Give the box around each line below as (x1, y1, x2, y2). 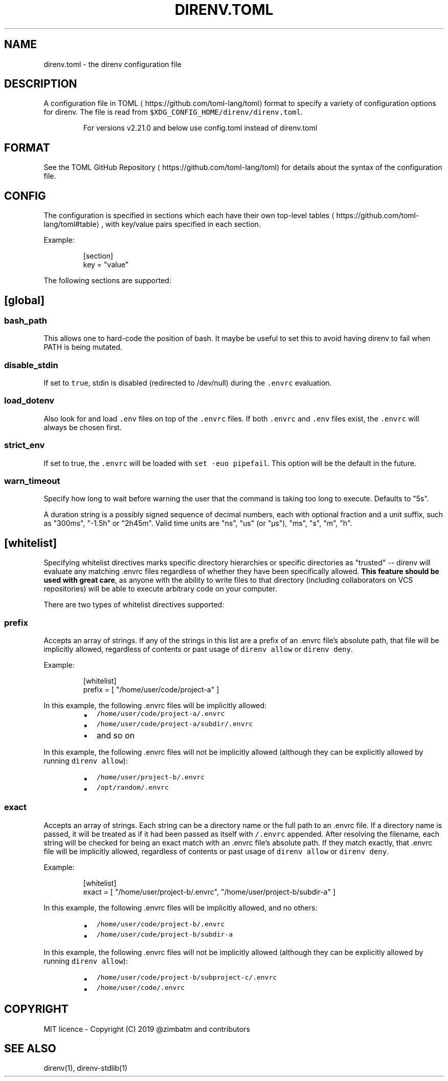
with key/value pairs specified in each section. (105, 220, 261, 229)
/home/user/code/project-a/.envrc (96, 709, 225, 717)
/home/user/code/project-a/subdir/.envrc (96, 719, 253, 728)
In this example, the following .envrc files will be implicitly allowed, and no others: (43, 903, 318, 912)
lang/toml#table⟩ (43, 220, 99, 229)
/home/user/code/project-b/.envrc (96, 920, 225, 928)
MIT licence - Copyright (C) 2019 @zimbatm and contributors (43, 1024, 250, 1033)
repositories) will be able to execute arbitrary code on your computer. (43, 584, 277, 594)
